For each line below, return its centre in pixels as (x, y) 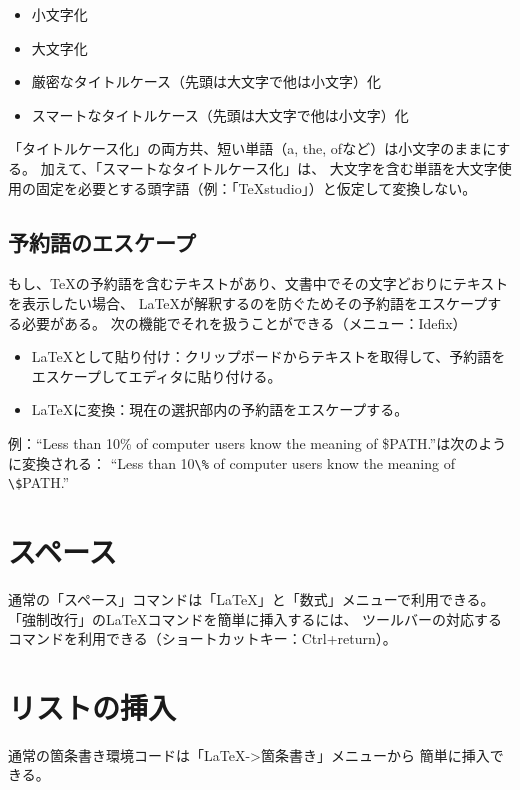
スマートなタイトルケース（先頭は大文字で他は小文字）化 (220, 114)
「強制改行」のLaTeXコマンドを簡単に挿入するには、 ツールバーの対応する (255, 618)
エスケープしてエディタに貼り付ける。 (156, 375)
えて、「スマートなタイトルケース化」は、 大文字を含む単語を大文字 (276, 167)
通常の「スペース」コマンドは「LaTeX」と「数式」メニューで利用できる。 (251, 598)
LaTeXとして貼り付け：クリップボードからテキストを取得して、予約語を (268, 356)
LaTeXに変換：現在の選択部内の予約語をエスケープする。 (220, 409)
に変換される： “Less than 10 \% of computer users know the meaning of (231, 462)
